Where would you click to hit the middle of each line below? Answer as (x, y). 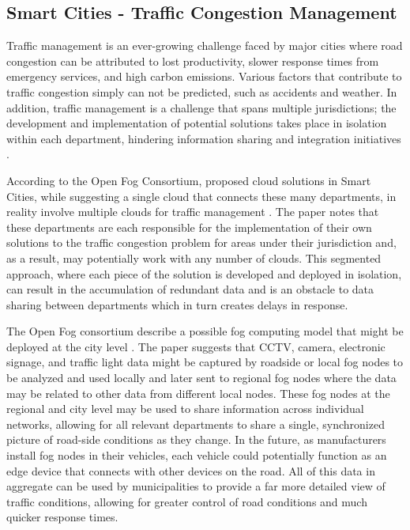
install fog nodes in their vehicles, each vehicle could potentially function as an (197, 455)
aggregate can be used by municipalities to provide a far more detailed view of (196, 486)
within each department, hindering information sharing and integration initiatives (204, 138)
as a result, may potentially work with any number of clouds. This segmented (194, 257)
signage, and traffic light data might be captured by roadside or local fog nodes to (205, 362)
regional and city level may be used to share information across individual (185, 409)
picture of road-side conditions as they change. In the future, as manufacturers (196, 439)
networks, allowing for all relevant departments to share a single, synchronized (196, 424)
